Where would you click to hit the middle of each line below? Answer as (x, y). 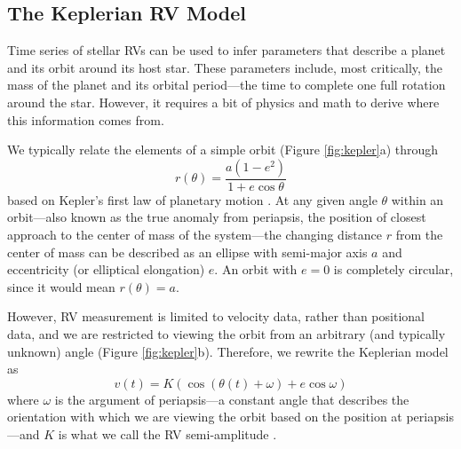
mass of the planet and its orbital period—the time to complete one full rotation (227, 85)
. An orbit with (256, 269)
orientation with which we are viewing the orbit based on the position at (205, 417)
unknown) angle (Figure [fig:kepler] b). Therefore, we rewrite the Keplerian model (228, 351)
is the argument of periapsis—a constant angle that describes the (232, 399)
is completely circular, (393, 269)
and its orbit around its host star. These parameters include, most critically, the (225, 67)
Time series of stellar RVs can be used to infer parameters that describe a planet (227, 50)
